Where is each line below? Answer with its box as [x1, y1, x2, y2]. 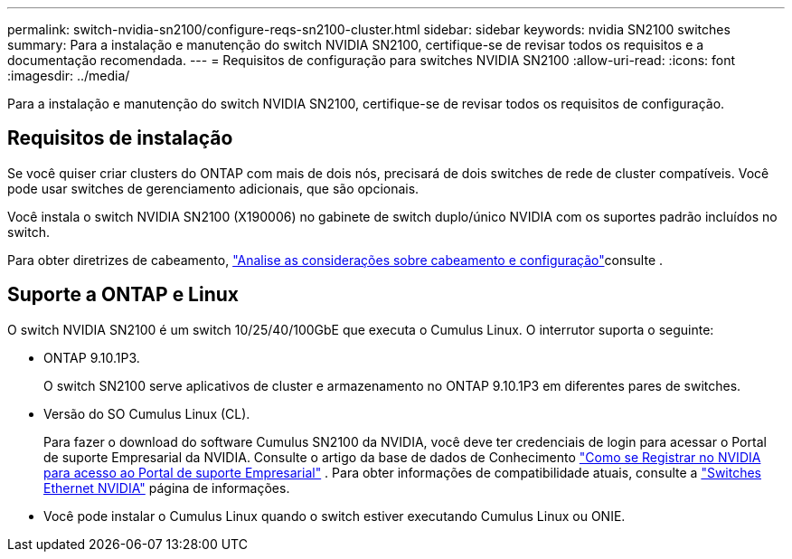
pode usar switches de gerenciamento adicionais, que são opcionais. [7, 180, 420, 196]
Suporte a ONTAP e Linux [7, 283, 240, 307]
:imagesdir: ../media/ [7, 68, 130, 83]
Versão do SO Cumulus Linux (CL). [43, 405, 250, 422]
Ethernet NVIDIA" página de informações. [43, 479, 290, 496]
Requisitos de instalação [7, 127, 233, 150]
